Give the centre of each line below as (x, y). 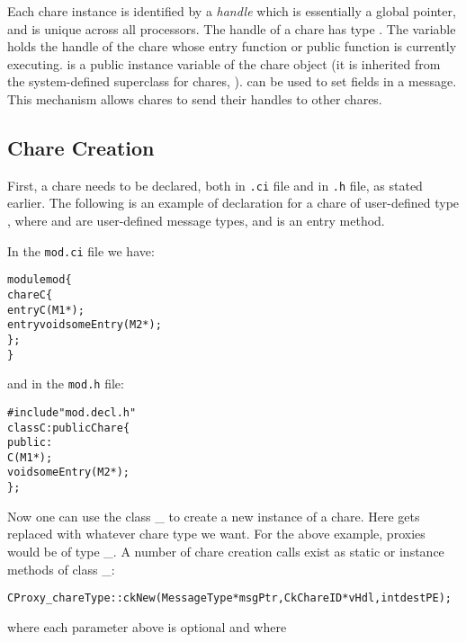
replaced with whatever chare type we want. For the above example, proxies (216, 534)
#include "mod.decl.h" (72, 412)
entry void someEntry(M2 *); (85, 325)
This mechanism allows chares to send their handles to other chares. (195, 98)
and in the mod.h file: (66, 383)
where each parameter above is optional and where (147, 626)
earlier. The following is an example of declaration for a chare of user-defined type (233, 203)
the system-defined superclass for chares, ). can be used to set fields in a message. (232, 81)
